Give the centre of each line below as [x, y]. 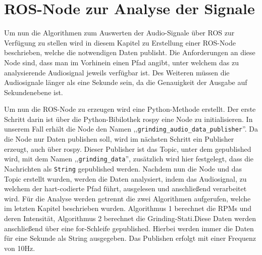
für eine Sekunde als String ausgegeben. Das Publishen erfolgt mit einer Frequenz [130, 238]
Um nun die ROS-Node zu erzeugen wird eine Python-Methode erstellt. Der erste [130, 109]
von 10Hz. [20, 248]
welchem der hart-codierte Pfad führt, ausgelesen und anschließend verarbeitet [125, 188]
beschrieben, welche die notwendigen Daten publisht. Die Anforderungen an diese [130, 52]
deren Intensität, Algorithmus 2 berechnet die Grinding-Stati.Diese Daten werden [130, 218]
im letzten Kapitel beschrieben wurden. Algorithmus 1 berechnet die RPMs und [128, 208]
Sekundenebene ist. [34, 92]
